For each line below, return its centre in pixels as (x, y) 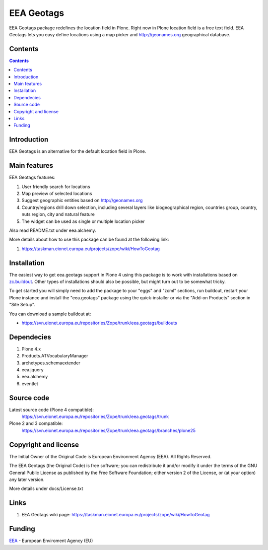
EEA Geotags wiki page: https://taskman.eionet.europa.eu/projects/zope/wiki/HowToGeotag (116, 515)
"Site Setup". (22, 305)
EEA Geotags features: (32, 177)
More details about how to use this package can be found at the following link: (89, 240)
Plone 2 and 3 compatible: (36, 423)
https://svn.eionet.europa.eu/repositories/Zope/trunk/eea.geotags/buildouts (99, 323)
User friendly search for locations (56, 187)
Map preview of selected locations (57, 193)
